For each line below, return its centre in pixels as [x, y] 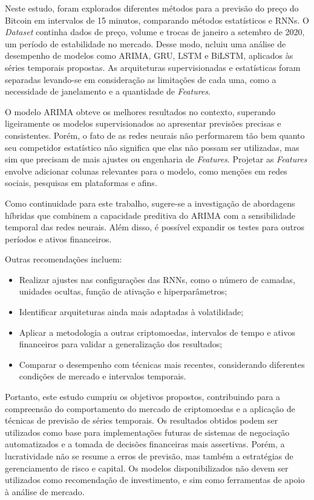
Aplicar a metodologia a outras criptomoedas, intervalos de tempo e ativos [157, 332]
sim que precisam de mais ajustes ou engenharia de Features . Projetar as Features [156, 159]
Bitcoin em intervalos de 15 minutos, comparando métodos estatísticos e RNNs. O [157, 20]
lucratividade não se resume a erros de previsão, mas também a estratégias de [149, 456]
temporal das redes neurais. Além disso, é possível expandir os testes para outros [155, 227]
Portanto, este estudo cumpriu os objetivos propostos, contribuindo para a [143, 397]
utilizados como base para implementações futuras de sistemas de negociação [147, 432]
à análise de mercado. [45, 491]
